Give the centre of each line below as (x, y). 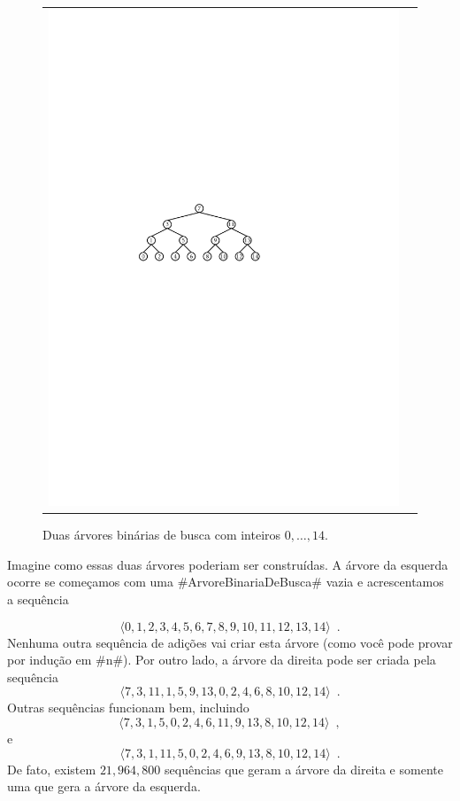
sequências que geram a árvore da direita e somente (304, 769)
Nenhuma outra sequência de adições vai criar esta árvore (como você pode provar (230, 642)
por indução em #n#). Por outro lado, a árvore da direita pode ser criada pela (222, 660)
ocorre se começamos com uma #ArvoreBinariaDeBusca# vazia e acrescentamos (226, 582)
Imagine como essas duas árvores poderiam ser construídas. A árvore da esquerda (228, 564)
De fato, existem (52, 769)
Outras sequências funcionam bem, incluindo (128, 708)
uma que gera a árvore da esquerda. (104, 786)
